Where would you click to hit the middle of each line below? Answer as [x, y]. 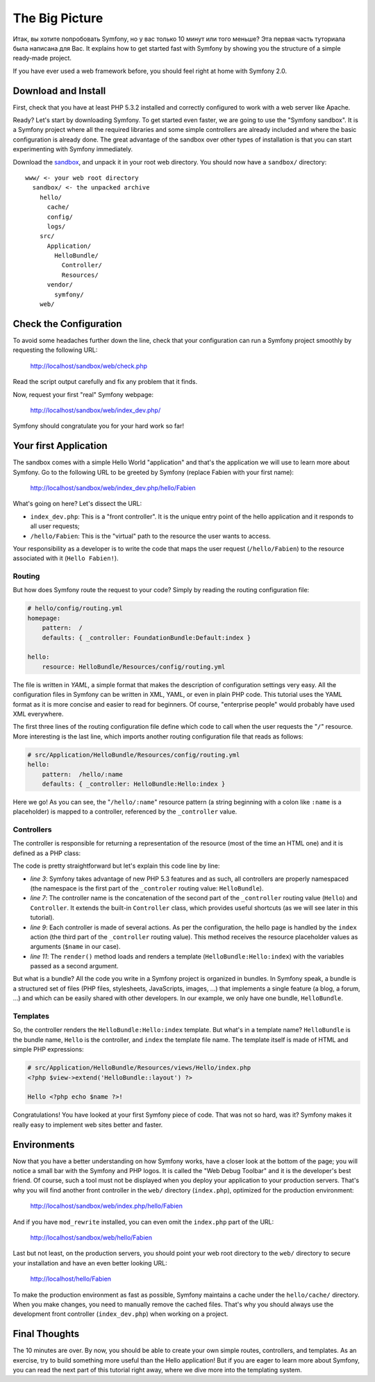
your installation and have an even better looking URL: [90, 1263]
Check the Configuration [67, 324]
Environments [44, 1144]
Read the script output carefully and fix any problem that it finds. [105, 382]
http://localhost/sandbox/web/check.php [89, 366]
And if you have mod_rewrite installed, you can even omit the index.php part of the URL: [143, 1222]
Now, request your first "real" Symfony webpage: [83, 394]
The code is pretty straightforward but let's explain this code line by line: [116, 866]
